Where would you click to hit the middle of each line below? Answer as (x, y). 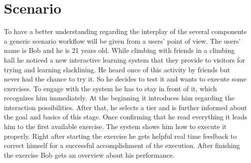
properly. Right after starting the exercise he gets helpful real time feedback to (120, 136)
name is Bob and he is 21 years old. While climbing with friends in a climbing (119, 50)
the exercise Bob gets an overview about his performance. (89, 155)
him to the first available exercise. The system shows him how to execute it (115, 126)
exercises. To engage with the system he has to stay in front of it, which (111, 88)
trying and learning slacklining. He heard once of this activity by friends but (117, 69)
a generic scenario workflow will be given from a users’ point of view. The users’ (122, 41)
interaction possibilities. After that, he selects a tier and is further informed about (125, 107)
